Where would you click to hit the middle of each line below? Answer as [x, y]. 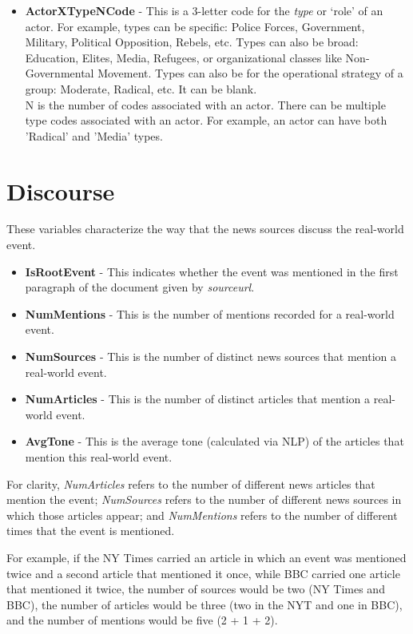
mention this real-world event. [99, 457]
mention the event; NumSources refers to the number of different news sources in [204, 499]
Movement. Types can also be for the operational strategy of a [250, 73]
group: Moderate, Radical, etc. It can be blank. [141, 88]
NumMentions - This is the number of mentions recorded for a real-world [210, 313]
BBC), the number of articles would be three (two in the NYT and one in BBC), [205, 604]
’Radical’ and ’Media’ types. [94, 135]
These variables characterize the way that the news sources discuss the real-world [205, 229]
